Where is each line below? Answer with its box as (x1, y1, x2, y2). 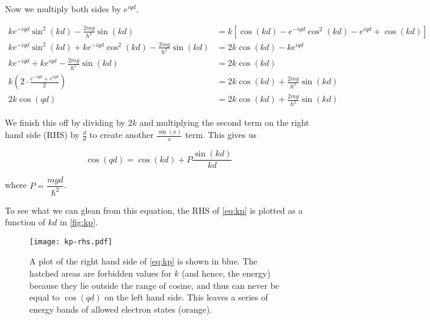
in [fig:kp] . (60, 216, 98, 228)
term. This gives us (185, 128, 257, 141)
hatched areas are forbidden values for (29, 267, 172, 280)
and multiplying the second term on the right (139, 116, 310, 129)
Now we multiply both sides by (5, 2, 121, 15)
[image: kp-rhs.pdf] (29, 237, 113, 246)
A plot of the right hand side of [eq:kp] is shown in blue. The (29, 255, 258, 267)
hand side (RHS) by (5, 128, 80, 141)
